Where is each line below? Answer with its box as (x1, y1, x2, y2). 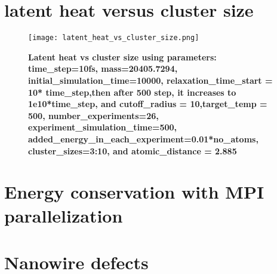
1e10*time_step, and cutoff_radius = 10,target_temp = (28, 98, 267, 110)
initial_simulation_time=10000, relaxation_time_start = (28, 74, 273, 86)
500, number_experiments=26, (28, 109, 159, 121)
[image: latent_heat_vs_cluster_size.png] (28, 34, 199, 42)
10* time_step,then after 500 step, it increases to (28, 86, 236, 98)
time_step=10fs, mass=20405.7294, (28, 62, 178, 75)
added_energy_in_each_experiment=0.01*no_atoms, (28, 132, 258, 145)
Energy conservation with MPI (4, 179, 264, 204)
